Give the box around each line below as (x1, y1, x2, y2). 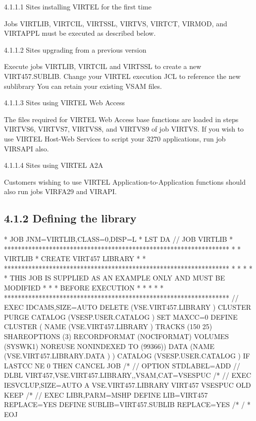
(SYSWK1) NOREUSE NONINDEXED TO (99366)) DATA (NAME (4, 341, 214, 351)
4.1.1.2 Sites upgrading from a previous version (4, 44, 147, 55)
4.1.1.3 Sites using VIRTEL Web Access (4, 97, 125, 108)
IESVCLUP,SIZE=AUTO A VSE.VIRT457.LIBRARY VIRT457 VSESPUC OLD (4, 380, 251, 390)
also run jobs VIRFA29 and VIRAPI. (4, 186, 117, 197)
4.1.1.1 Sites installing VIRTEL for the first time (4, 1, 152, 11)
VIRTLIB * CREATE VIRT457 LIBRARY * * (4, 253, 146, 264)
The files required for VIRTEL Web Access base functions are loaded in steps (4, 114, 239, 124)
